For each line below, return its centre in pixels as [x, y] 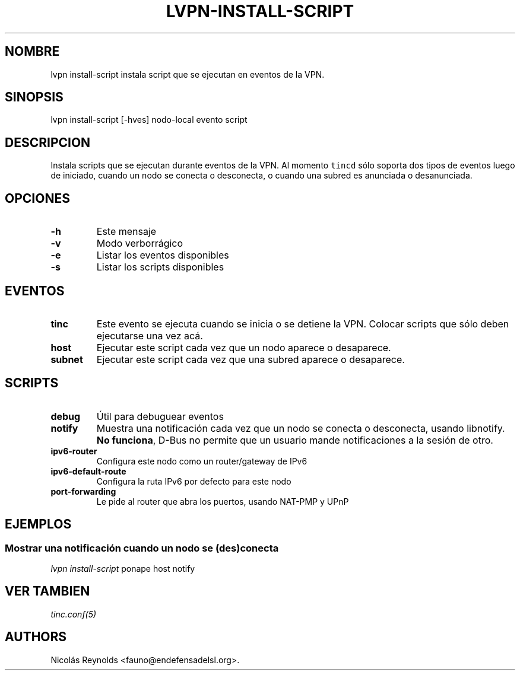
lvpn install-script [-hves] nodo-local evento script [149, 120]
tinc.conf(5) [74, 614]
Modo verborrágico [140, 243]
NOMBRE [32, 52]
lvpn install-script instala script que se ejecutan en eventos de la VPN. [188, 74]
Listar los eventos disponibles [163, 255]
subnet [67, 359]
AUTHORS [36, 637]
